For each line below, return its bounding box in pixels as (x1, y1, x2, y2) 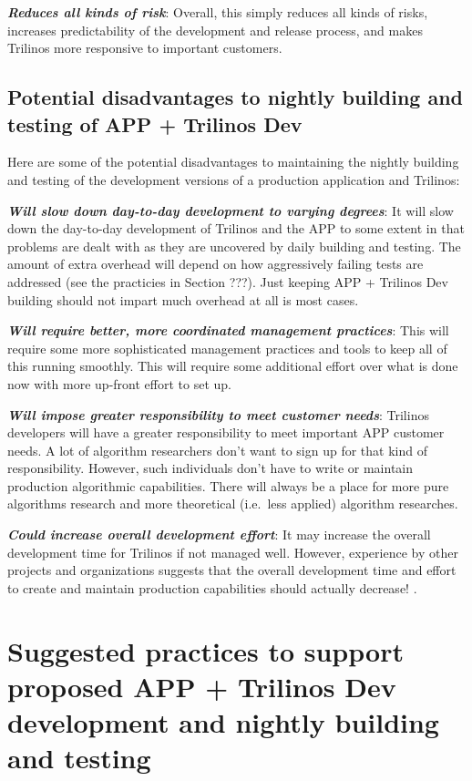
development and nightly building (7, 704, 439, 740)
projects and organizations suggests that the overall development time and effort (7, 560, 457, 580)
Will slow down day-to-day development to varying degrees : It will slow (7, 200, 454, 220)
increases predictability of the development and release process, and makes (7, 20, 423, 39)
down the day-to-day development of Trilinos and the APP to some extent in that (7, 219, 465, 238)
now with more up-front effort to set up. (7, 374, 231, 393)
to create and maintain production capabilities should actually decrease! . (7, 578, 417, 597)
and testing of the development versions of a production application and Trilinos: (7, 170, 460, 189)
